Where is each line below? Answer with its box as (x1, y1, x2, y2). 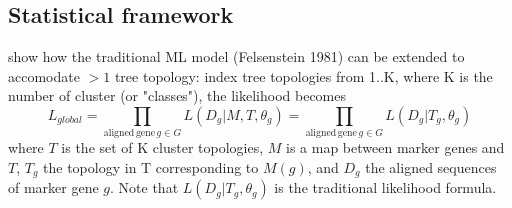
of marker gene (8, 177, 99, 198)
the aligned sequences (365, 156, 497, 177)
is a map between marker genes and (286, 137, 505, 158)
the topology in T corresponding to (43, 156, 259, 177)
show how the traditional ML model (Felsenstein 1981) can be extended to (8, 46, 465, 67)
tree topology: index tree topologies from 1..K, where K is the (114, 65, 493, 86)
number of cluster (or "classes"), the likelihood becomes (8, 85, 347, 106)
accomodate (8, 65, 80, 86)
